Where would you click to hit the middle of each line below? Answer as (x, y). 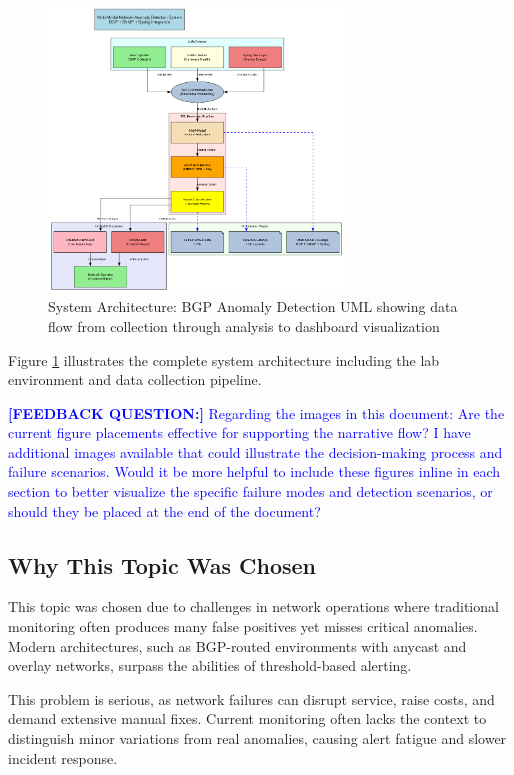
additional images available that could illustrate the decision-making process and (255, 451)
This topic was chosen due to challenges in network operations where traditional (253, 606)
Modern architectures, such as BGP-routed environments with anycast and (237, 645)
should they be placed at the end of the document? (164, 510)
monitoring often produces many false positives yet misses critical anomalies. (243, 626)
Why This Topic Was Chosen (162, 564)
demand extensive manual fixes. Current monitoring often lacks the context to (247, 718)
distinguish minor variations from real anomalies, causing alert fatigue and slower (257, 738)
